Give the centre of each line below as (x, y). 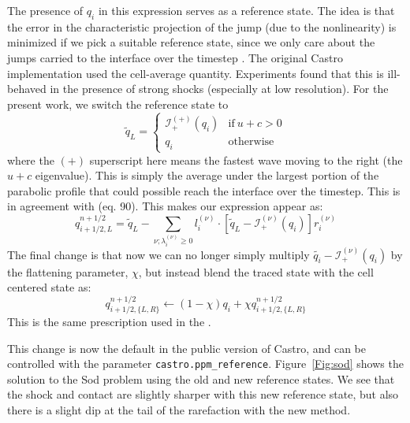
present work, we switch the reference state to (118, 104)
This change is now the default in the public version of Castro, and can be (186, 348)
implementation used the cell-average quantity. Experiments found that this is (196, 73)
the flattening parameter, (68, 271)
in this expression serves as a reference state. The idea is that (246, 10)
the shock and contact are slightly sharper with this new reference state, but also (203, 394)
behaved (27, 89)
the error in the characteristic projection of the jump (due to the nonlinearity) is (202, 26)
